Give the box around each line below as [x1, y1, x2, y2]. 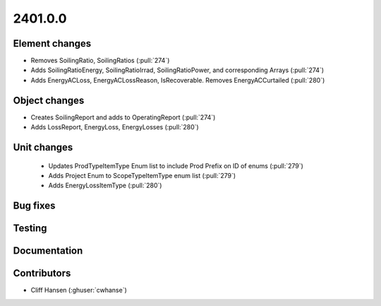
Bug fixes [13, 200, 56, 212]
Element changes [13, 37, 92, 49]
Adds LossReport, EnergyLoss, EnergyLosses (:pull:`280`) [30, 123, 199, 131]
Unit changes [13, 141, 73, 153]
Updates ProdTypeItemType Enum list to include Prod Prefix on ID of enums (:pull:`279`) [48, 161, 303, 170]
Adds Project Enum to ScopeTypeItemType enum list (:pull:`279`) [48, 171, 236, 180]
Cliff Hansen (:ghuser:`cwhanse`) [30, 286, 127, 295]
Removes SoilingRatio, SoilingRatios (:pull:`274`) [30, 57, 170, 65]
